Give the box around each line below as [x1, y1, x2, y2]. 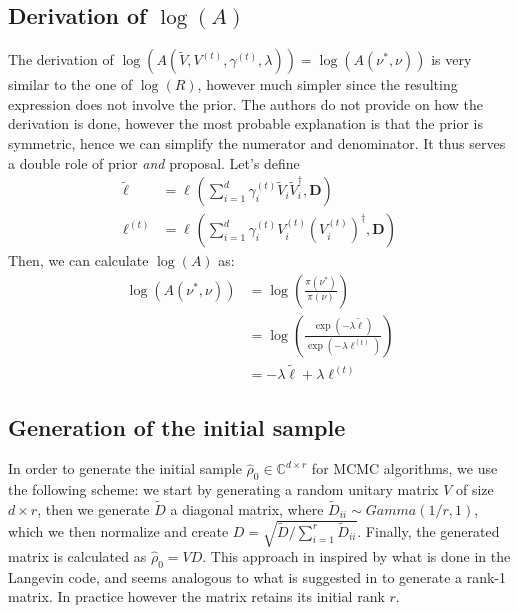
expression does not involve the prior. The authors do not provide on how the [8, 93, 483, 114]
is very [431, 49, 472, 70]
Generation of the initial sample [8, 411, 346, 442]
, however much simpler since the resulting [197, 74, 458, 95]
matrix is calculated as [8, 546, 147, 567]
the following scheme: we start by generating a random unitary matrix [8, 479, 439, 500]
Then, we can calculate [8, 250, 149, 271]
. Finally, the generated [357, 520, 500, 541]
